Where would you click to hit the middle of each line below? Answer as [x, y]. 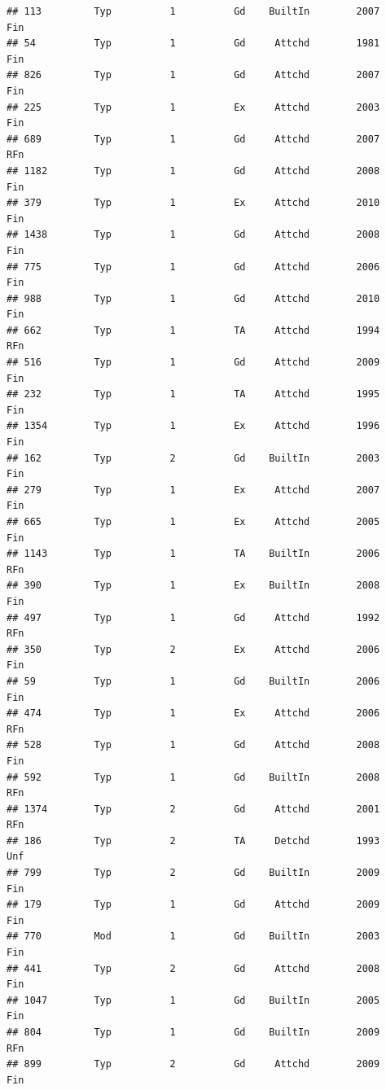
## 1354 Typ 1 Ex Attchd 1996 [193, 426]
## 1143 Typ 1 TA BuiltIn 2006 [193, 554]
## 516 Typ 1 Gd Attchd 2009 [193, 363]
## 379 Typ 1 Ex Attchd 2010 [193, 203]
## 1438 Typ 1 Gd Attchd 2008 [193, 235]
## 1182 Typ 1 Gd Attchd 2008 [193, 171]
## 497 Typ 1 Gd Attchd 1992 [193, 617]
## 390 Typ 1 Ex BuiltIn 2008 [193, 586]
